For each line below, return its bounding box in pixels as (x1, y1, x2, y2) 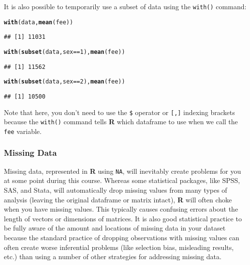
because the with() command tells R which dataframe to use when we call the (4, 116, 238, 127)
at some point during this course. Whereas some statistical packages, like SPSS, (4, 175, 240, 185)
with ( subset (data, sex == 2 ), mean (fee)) (4, 78, 125, 85)
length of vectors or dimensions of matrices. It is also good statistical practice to (4, 213, 242, 223)
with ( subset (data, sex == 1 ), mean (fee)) (4, 48, 125, 55)
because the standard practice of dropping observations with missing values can (4, 232, 239, 242)
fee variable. (4, 126, 42, 136)
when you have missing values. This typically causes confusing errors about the (4, 204, 238, 214)
